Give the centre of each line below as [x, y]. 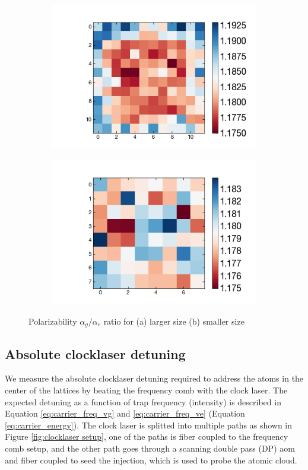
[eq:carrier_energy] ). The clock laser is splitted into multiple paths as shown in [149, 425]
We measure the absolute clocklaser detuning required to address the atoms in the [154, 378]
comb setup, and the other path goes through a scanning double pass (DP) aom [150, 448]
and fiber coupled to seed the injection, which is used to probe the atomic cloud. [151, 460]
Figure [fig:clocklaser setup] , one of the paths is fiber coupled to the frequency [147, 436]
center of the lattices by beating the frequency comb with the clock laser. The [146, 390]
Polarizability [53, 321]
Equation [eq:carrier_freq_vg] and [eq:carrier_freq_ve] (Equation [125, 413]
